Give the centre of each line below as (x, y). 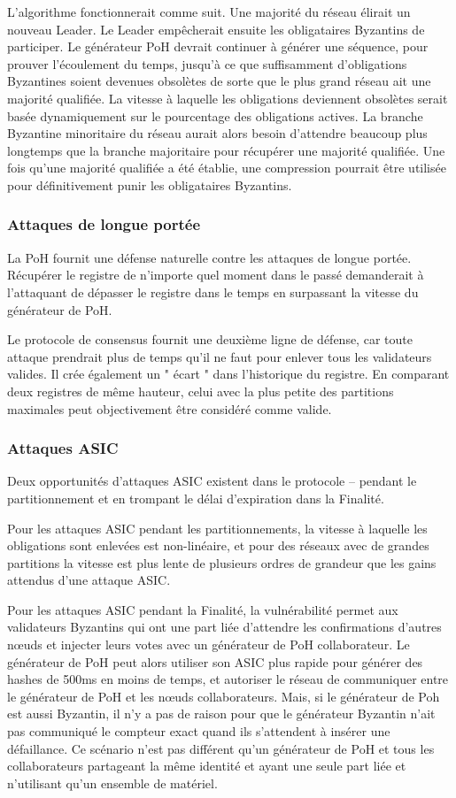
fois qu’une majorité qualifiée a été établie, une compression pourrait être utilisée (227, 168)
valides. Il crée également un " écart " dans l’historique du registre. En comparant (228, 374)
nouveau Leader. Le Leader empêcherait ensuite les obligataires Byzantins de (216, 29)
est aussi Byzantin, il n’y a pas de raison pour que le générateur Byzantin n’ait (221, 714)
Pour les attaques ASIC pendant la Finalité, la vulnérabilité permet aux (203, 609)
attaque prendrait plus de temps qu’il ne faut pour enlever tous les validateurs (220, 356)
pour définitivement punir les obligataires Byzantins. (150, 184)
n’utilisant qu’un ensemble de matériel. (112, 783)
